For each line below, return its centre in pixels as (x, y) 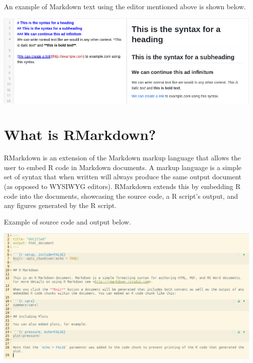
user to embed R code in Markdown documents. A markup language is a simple (123, 167)
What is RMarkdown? (80, 134)
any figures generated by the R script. (60, 205)
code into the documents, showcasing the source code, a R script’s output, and (121, 196)
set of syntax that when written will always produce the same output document (123, 177)
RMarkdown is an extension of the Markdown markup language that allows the (122, 158)
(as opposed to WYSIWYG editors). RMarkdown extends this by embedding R (122, 186)
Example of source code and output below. (68, 221)
